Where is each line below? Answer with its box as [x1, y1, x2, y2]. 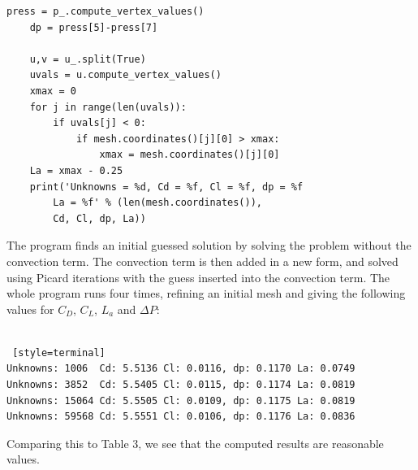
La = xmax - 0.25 [29, 164, 123, 176]
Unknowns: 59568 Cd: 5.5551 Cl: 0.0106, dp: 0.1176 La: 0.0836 [6, 411, 356, 423]
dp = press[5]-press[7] [29, 21, 158, 33]
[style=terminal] [12, 346, 106, 359]
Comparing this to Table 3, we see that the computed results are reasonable [6, 434, 384, 451]
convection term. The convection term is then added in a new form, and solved [6, 252, 399, 269]
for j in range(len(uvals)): [29, 101, 187, 113]
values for [6, 300, 54, 317]
